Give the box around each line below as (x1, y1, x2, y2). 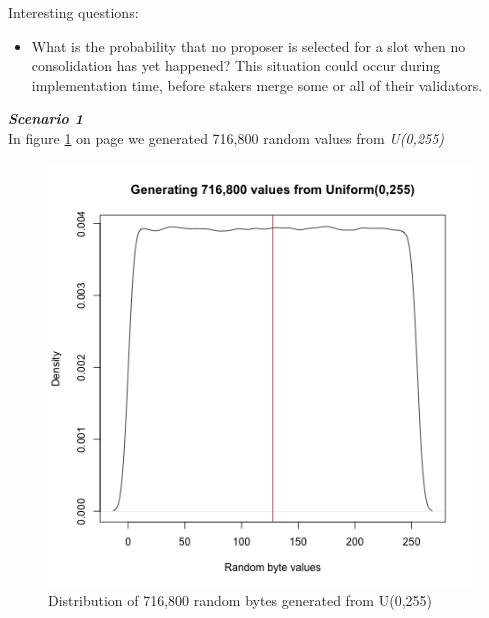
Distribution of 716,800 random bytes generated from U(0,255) (48, 590, 432, 611)
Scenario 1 (8, 108, 83, 129)
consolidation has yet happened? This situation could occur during (31, 55, 441, 76)
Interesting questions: (8, 2, 139, 22)
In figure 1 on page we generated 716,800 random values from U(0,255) (8, 127, 445, 148)
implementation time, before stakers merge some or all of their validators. (31, 74, 483, 95)
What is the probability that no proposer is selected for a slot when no (31, 35, 466, 56)
